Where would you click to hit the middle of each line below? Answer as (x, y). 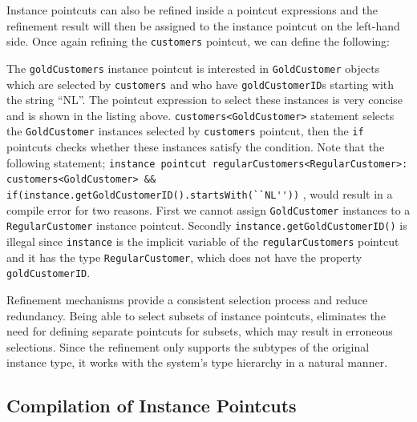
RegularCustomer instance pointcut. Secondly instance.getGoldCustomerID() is (207, 225)
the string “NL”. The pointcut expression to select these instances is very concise (205, 100)
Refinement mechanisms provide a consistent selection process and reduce (187, 299)
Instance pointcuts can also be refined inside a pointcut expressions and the (192, 10)
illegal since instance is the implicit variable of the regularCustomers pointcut (203, 241)
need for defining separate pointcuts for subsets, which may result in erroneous (200, 331)
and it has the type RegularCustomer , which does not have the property (184, 257)
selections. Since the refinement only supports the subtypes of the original (188, 346)
